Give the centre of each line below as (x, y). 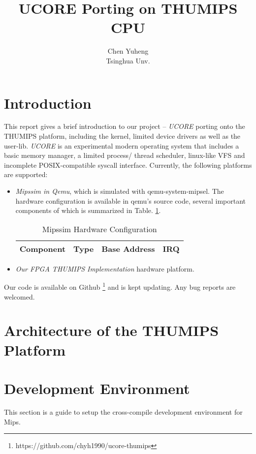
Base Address (128, 248)
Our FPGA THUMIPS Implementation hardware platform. (105, 268)
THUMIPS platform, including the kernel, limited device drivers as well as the (122, 136)
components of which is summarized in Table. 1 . (88, 210)
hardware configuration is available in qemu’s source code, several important (131, 200)
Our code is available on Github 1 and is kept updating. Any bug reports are (120, 286)
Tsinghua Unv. (128, 60)
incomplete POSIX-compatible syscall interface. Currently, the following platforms (128, 165)
